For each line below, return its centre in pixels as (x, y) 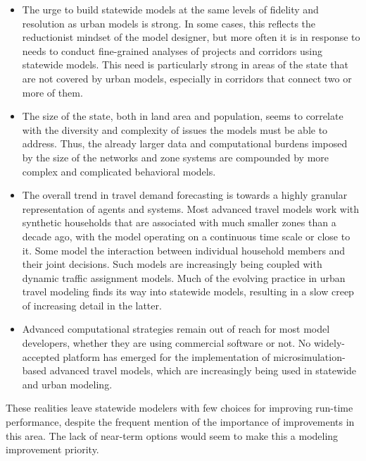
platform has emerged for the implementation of (166, 356)
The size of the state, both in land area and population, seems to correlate (183, 116)
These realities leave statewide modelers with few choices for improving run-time (179, 408)
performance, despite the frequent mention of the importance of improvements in (180, 422)
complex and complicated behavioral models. (119, 171)
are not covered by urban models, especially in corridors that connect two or (187, 78)
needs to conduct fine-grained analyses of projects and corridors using (172, 50)
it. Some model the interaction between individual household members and (184, 250)
